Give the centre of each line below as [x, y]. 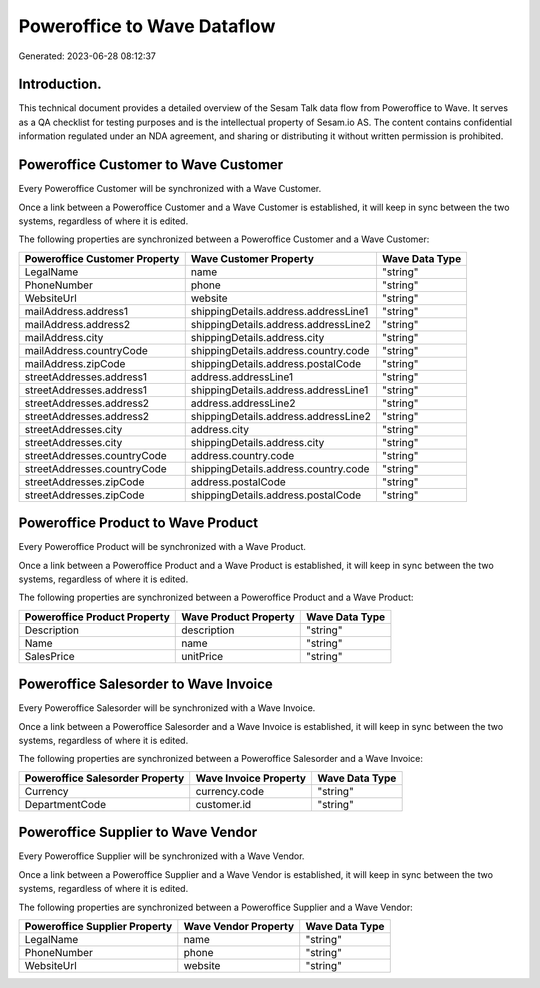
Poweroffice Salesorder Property [104, 778]
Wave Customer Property [252, 258]
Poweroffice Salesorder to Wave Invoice [146, 684]
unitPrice [202, 656]
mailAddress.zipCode [75, 363]
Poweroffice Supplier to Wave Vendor [138, 832]
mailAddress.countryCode [86, 350]
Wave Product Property [238, 617]
